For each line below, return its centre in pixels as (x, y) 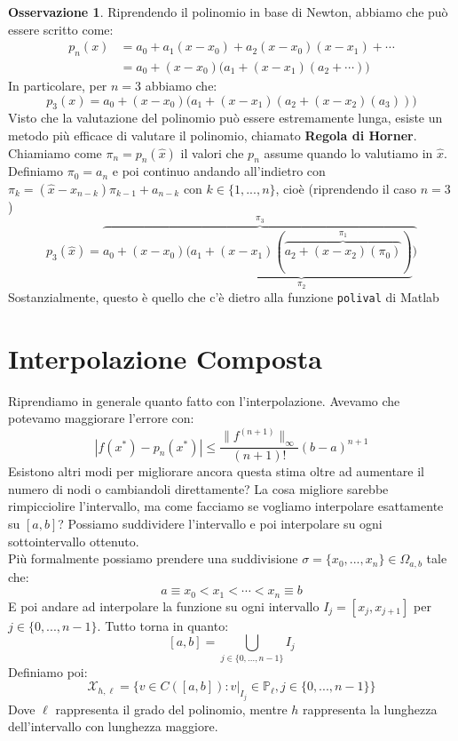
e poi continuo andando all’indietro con (219, 171)
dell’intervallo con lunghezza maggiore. (113, 726)
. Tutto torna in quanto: (163, 625)
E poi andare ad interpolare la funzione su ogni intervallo (164, 606)
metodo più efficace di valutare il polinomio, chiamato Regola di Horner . (213, 135)
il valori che (212, 152)
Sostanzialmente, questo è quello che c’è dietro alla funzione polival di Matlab (224, 297)
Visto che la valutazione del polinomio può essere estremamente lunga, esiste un (225, 118)
